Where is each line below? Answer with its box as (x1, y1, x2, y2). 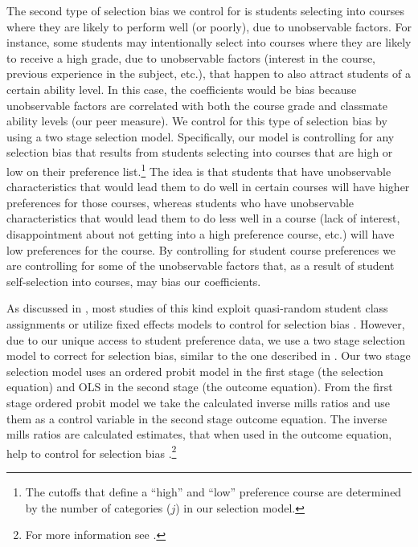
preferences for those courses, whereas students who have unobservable (6, 194, 354, 210)
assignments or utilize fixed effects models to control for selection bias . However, (6, 315, 405, 332)
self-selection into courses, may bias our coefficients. (6, 272, 261, 289)
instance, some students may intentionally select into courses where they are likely (6, 34, 412, 51)
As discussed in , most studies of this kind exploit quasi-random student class (6, 300, 388, 316)
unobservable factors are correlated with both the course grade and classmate (6, 96, 387, 113)
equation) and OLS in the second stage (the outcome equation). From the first (6, 378, 393, 395)
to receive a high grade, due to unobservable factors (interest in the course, (6, 49, 376, 66)
